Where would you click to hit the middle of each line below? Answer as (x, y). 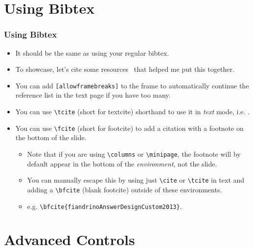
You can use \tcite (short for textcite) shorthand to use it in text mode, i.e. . (133, 112)
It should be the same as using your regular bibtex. (92, 52)
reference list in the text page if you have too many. (93, 95)
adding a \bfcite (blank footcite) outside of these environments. (125, 189)
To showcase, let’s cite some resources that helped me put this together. (125, 69)
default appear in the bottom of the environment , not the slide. (122, 163)
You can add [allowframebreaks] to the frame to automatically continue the (132, 85)
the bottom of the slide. (51, 137)
